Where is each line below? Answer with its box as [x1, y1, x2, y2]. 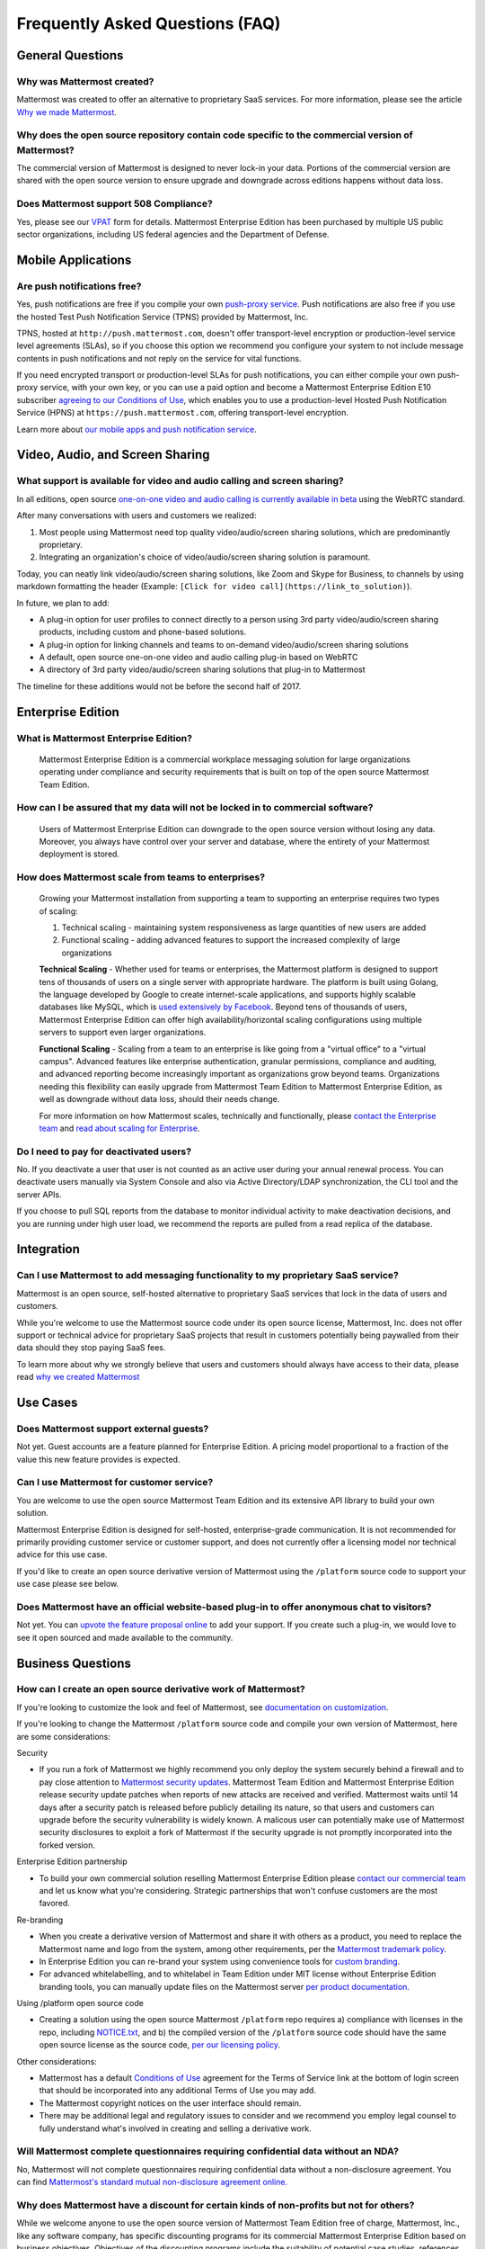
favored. [39, 1898, 71, 1909]
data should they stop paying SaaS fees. [16, 1342, 166, 1353]
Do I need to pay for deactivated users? [16, 1145, 192, 1158]
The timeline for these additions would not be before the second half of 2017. [16, 680, 301, 692]
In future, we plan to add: [16, 597, 110, 608]
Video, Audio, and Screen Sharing [16, 447, 210, 462]
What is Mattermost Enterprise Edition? [16, 731, 193, 744]
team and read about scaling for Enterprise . [39, 1123, 200, 1133]
